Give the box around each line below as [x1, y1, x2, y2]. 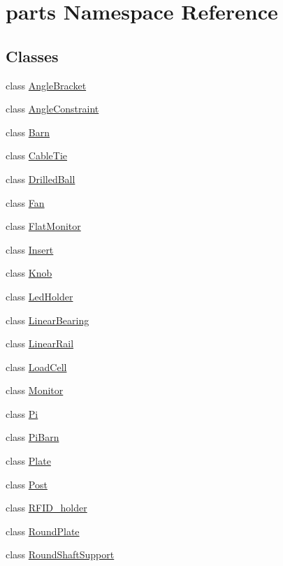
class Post [6, 477, 48, 491]
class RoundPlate [6, 523, 80, 538]
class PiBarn [6, 430, 59, 444]
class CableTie [6, 148, 68, 163]
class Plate [6, 453, 51, 468]
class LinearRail [6, 336, 74, 351]
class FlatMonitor [6, 219, 81, 233]
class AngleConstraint [6, 101, 99, 116]
